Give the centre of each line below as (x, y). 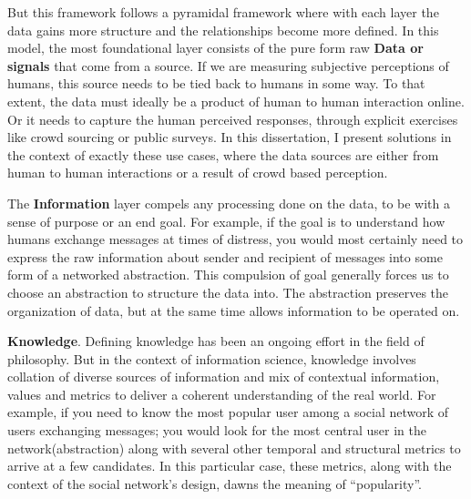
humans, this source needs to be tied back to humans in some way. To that (216, 83)
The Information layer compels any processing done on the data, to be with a (229, 203)
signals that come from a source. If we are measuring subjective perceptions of (228, 65)
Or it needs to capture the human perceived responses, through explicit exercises (233, 119)
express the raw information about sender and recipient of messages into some (225, 256)
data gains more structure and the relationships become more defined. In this (223, 30)
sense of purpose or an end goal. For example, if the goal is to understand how (226, 221)
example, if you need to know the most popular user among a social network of (228, 412)
